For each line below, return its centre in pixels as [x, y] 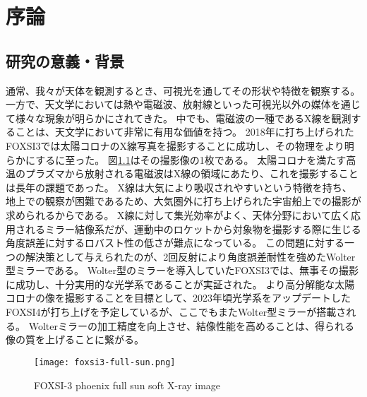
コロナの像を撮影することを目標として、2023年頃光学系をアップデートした [178, 298]
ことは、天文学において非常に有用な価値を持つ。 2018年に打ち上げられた [185, 132]
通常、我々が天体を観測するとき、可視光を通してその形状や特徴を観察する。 [183, 90]
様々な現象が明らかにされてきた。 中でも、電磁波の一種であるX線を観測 [183, 118]
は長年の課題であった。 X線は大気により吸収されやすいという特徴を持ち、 [179, 187]
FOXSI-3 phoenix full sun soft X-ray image [127, 385]
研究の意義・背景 [65, 60]
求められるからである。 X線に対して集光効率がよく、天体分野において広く [179, 214]
